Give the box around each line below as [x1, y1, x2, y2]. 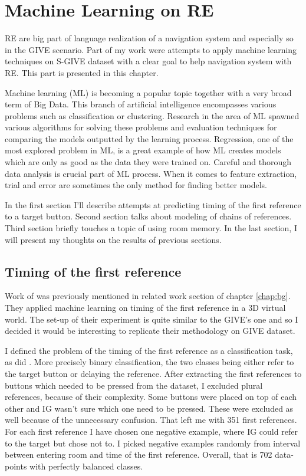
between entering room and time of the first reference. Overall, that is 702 [5, 448, 272, 461]
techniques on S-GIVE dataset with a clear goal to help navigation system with [5, 55, 292, 67]
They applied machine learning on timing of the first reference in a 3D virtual [5, 301, 286, 314]
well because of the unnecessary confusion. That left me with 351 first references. [5, 413, 297, 426]
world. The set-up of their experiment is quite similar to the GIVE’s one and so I [5, 313, 298, 325]
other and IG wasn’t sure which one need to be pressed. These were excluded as [5, 402, 294, 414]
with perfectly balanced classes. [29, 459, 143, 472]
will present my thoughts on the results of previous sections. [5, 233, 222, 245]
